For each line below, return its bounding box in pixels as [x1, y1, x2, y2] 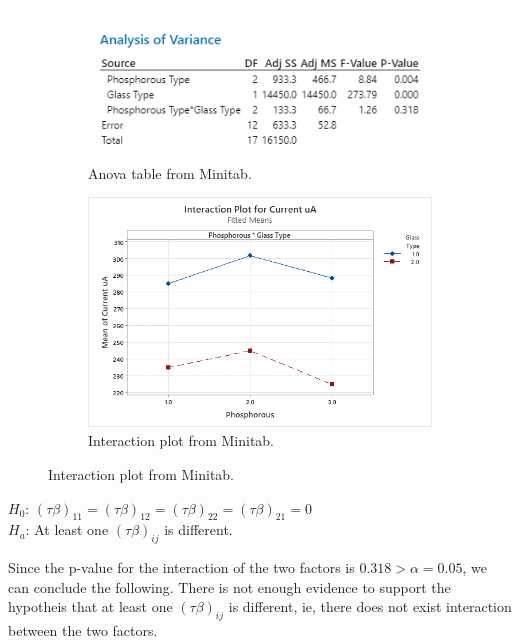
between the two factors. [8, 620, 158, 641]
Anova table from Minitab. [88, 162, 252, 183]
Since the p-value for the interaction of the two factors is [8, 557, 355, 578]
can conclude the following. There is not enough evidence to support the [8, 576, 451, 597]
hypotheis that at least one [8, 596, 173, 617]
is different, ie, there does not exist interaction [228, 596, 512, 617]
